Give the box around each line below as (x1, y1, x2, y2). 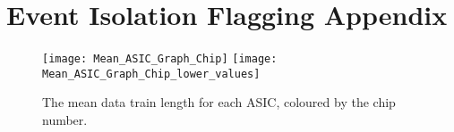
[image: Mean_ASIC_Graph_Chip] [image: (42, 53, 278, 66)
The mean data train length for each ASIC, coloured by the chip (42, 93, 396, 111)
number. (42, 111, 88, 129)
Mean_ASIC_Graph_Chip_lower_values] (42, 67, 261, 80)
